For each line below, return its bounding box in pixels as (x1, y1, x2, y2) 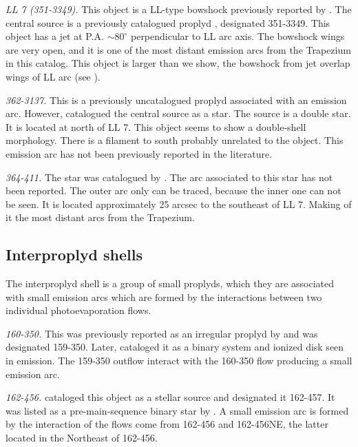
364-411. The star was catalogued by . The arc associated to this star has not (6, 169, 333, 184)
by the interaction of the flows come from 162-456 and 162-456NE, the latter (6, 417, 328, 431)
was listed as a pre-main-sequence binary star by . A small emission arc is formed (6, 403, 349, 417)
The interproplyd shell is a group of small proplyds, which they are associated (6, 276, 335, 291)
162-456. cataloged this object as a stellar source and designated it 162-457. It (6, 390, 335, 404)
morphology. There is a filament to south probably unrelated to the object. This (6, 133, 344, 147)
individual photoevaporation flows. (6, 303, 151, 318)
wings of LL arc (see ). (6, 69, 101, 83)
